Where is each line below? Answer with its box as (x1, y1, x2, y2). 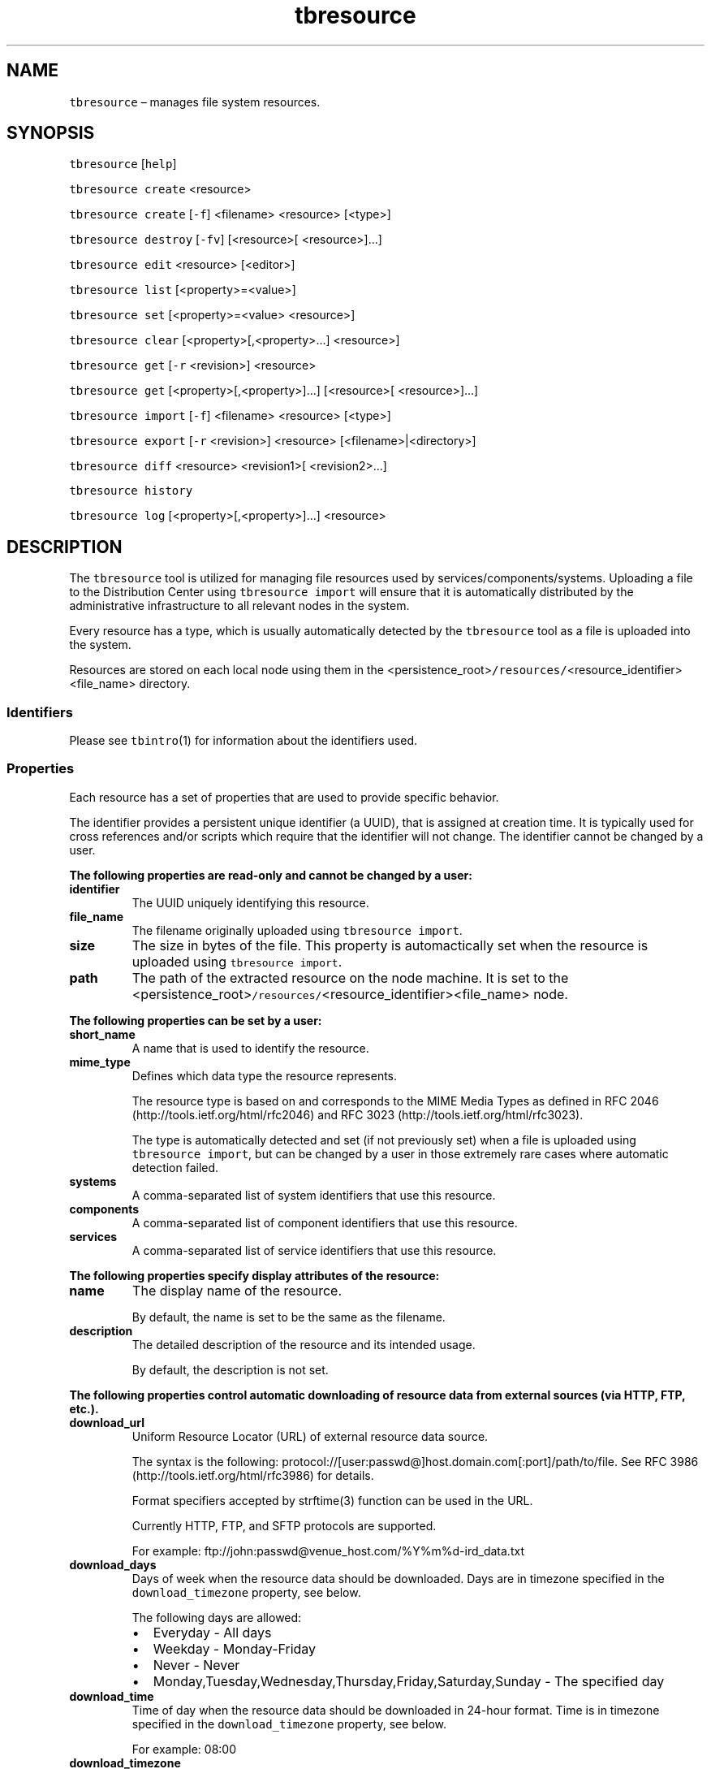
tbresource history (69, 484, 193, 498)
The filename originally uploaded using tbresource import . (131, 923, 463, 937)
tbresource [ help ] (69, 157, 177, 171)
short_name (69, 1027, 136, 1041)
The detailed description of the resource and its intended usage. (131, 1337, 476, 1352)
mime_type (69, 1054, 131, 1069)
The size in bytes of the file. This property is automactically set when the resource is (131, 936, 649, 954)
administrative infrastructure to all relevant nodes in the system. (69, 599, 410, 613)
